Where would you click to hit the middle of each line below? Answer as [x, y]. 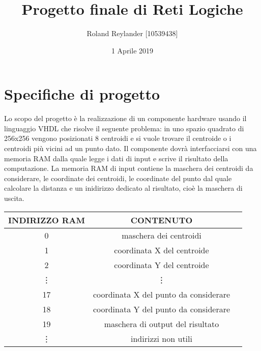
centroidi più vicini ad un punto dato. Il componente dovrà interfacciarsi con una [130, 148]
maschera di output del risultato [162, 324]
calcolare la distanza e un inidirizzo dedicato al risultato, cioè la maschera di [123, 188]
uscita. [14, 198]
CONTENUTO [162, 220]
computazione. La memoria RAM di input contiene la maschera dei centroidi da [129, 168]
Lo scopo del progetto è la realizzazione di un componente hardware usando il [125, 118]
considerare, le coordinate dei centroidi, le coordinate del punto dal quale [118, 178]
